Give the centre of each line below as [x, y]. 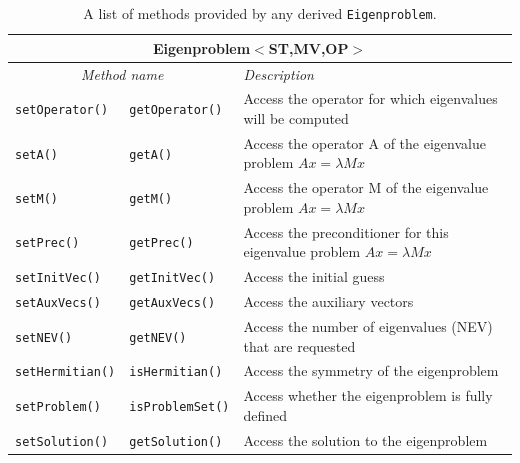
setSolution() [62, 441]
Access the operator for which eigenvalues [370, 98]
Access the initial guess [314, 276]
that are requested [299, 345]
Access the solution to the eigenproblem [365, 439]
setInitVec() [58, 278]
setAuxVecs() [58, 303]
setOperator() [62, 110]
